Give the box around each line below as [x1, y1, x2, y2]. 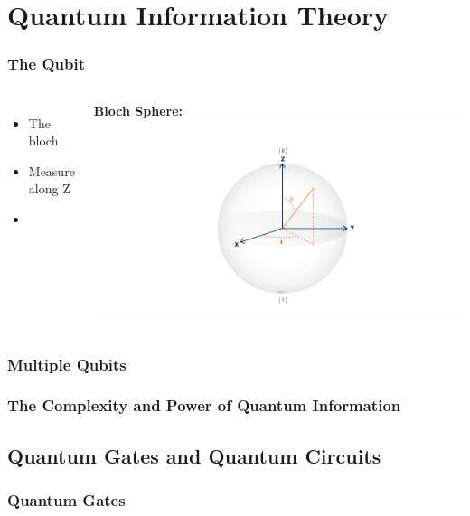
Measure [28, 161, 75, 180]
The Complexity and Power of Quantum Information [7, 394, 401, 417]
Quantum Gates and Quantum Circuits [7, 441, 381, 469]
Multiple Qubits [7, 352, 127, 375]
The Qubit [7, 52, 86, 75]
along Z [28, 179, 70, 198]
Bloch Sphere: [93, 100, 183, 119]
